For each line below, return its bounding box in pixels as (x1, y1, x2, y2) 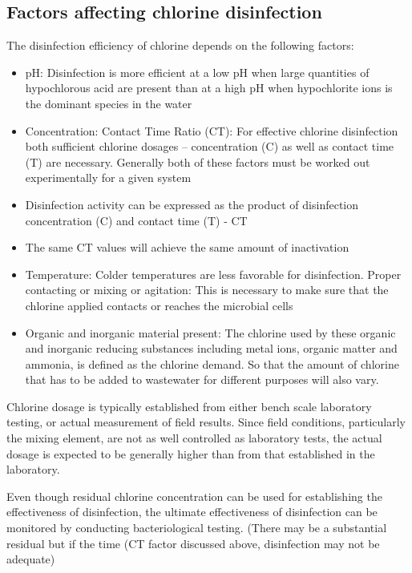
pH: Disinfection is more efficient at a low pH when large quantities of (25, 63, 370, 80)
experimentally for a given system (25, 169, 192, 186)
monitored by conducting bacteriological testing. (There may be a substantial (6, 519, 387, 536)
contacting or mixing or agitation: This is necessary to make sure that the (25, 281, 389, 298)
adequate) (6, 551, 55, 567)
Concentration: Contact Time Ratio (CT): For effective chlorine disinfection (25, 122, 398, 139)
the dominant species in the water (25, 95, 192, 111)
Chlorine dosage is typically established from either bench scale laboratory (6, 397, 372, 414)
